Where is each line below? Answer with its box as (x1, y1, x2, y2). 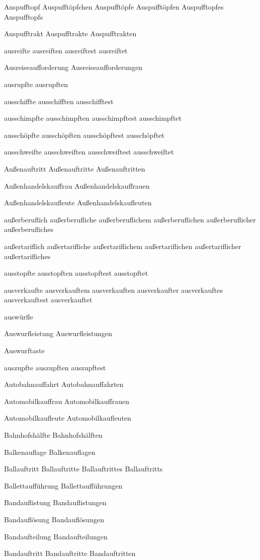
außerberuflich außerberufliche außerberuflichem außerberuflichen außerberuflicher (4, 214, 256, 224)
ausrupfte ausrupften (4, 78, 68, 89)
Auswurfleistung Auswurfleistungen (4, 328, 113, 339)
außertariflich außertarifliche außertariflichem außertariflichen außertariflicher (4, 241, 241, 251)
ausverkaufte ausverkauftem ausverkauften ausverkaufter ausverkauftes (4, 284, 223, 295)
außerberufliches (4, 224, 54, 234)
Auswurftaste (4, 345, 45, 356)
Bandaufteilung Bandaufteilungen (4, 531, 108, 541)
